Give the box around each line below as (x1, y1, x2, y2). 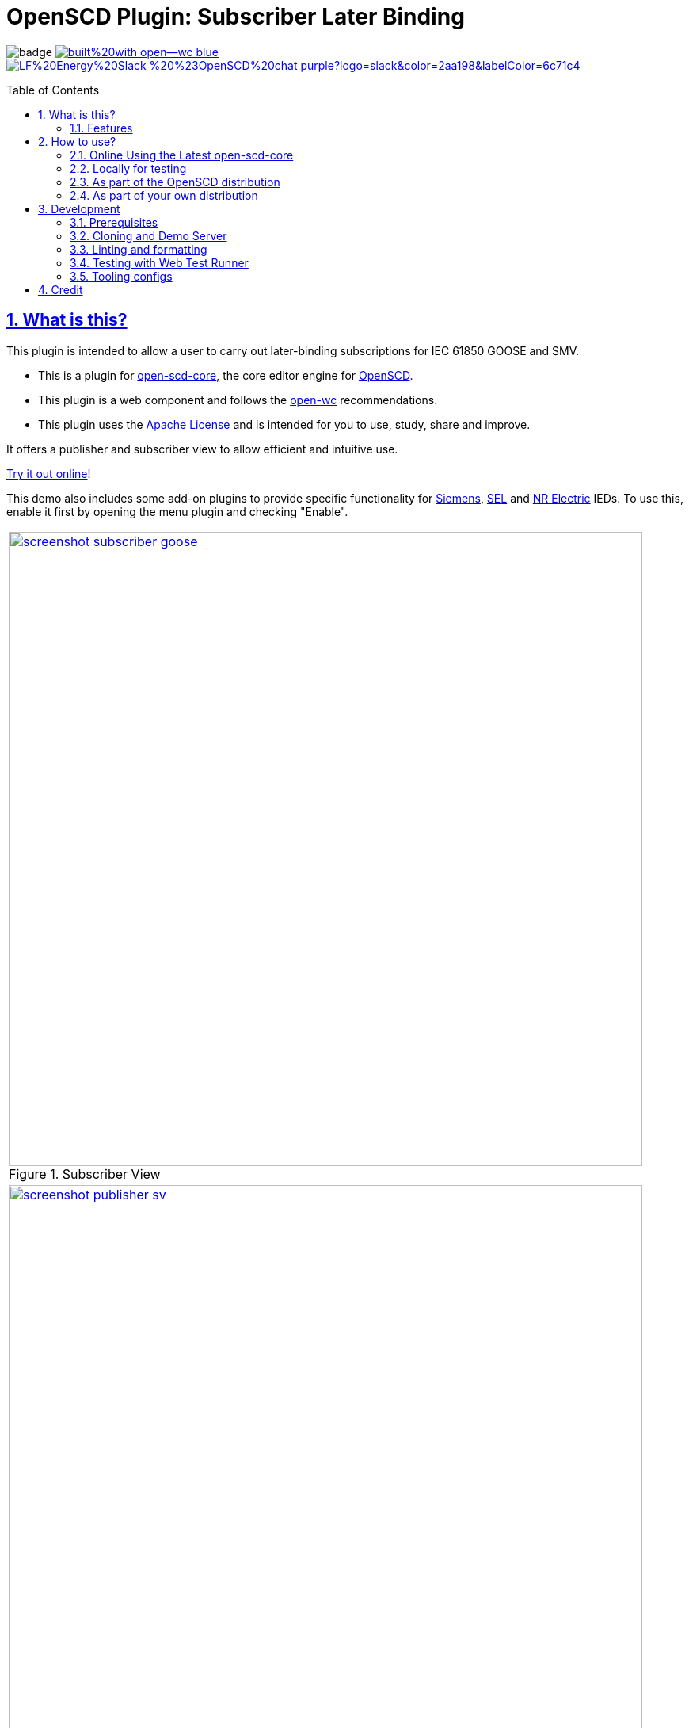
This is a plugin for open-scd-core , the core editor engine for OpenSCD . (38, 368, 413, 382)
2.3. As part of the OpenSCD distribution (70, 174, 280, 189)
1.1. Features (70, 120, 133, 135)
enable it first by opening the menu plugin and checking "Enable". (6, 504, 348, 518)
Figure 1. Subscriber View (9, 1165, 161, 1182)
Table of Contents (6, 82, 100, 97)
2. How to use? (38, 134, 116, 148)
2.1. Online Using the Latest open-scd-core (70, 147, 294, 162)
